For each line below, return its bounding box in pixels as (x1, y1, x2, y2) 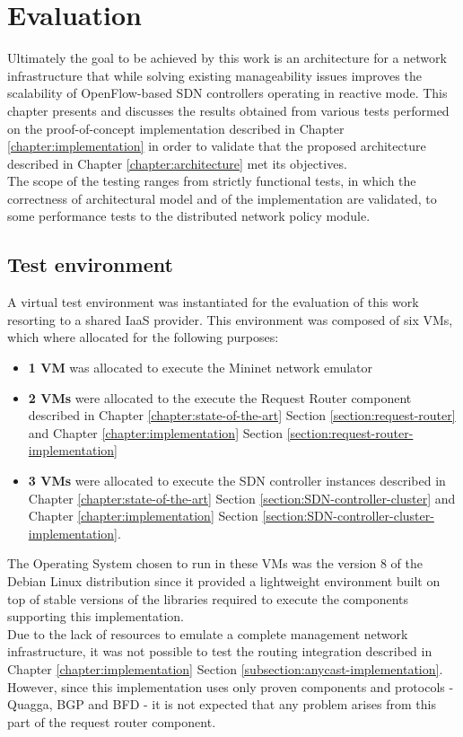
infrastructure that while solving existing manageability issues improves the (7, 66, 422, 84)
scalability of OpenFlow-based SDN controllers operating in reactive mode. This (7, 83, 448, 102)
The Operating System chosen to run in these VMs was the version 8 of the (7, 554, 423, 573)
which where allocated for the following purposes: (7, 328, 279, 347)
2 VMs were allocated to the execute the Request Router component (28, 388, 412, 407)
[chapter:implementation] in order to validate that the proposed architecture (7, 136, 426, 155)
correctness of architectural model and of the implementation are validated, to (7, 189, 437, 207)
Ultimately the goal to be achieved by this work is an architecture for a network (7, 48, 447, 67)
